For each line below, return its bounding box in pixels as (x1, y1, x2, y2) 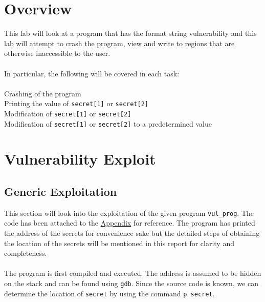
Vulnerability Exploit (4, 148, 156, 169)
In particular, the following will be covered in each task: (4, 68, 180, 78)
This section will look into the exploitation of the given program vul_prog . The (4, 207, 254, 218)
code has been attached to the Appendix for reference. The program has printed (4, 217, 255, 228)
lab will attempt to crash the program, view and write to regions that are (4, 37, 235, 48)
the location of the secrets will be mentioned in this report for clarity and (4, 237, 234, 248)
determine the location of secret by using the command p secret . (4, 288, 215, 298)
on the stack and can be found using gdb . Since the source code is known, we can (4, 278, 259, 289)
